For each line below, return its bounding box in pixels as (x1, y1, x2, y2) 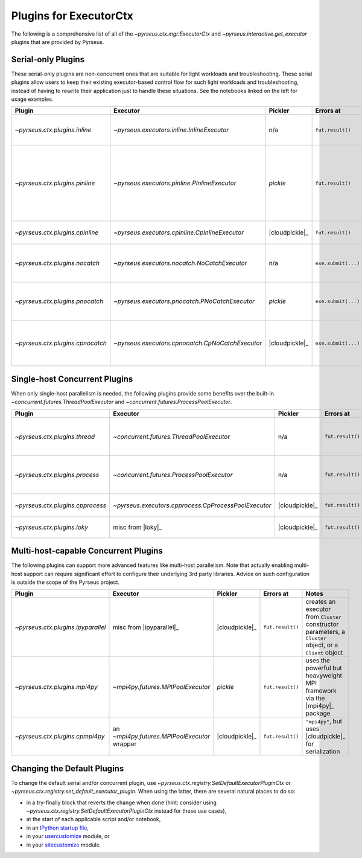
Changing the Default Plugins (11, 763, 124, 773)
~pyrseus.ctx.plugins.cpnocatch (14, 339, 107, 347)
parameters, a (305, 628, 346, 636)
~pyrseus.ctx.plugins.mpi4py (14, 683, 98, 691)
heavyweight (305, 671, 343, 680)
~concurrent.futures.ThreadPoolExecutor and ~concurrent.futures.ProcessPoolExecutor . (11, 399, 232, 406)
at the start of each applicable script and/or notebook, (26, 816, 161, 823)
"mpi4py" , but (305, 717, 343, 726)
